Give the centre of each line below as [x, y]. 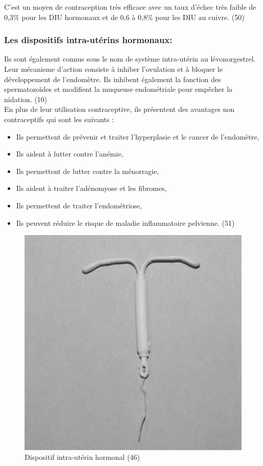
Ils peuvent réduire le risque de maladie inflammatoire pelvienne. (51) [125, 222]
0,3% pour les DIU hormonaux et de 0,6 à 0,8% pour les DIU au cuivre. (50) [124, 17]
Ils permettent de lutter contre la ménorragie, [87, 171]
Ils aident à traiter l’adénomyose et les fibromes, [91, 188]
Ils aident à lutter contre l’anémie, [70, 154]
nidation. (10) [26, 99]
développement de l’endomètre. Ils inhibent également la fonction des [113, 79]
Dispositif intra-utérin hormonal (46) [82, 457]
